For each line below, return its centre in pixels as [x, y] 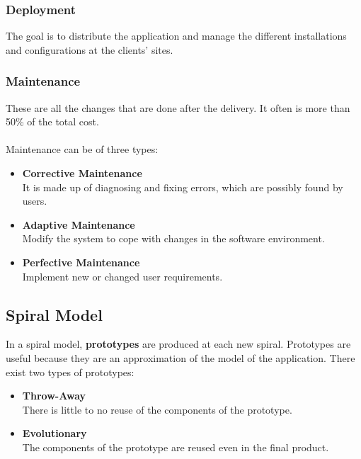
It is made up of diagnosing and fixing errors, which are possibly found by [183, 187]
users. [35, 201]
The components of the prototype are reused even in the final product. [176, 447]
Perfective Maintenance [81, 262]
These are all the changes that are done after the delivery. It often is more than [178, 107]
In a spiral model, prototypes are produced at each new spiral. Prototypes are [178, 344]
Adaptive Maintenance [79, 224]
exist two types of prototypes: [70, 372]
